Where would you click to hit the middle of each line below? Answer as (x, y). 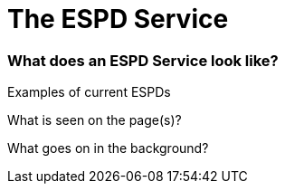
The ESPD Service (118, 19)
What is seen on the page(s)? (95, 120)
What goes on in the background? (108, 148)
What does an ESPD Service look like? (143, 60)
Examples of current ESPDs (89, 92)
